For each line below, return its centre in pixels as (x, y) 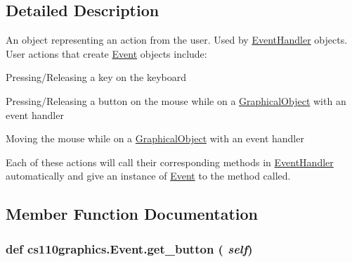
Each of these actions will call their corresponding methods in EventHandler (170, 162)
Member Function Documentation (132, 214)
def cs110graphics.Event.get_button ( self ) (129, 248)
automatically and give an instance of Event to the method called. (148, 176)
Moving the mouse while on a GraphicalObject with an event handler (155, 138)
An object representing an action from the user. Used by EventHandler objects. (177, 40)
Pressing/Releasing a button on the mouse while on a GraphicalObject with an (176, 100)
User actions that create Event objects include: (106, 53)
